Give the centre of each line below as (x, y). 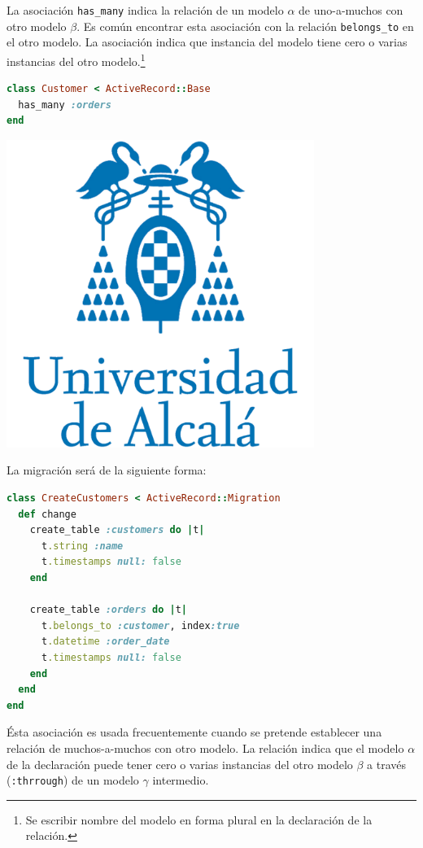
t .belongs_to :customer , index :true (140, 625)
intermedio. (181, 780)
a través (387, 764)
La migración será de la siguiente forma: (107, 470)
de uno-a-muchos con (351, 10)
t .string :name (82, 546)
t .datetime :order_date (105, 642)
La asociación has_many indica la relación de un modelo (145, 10)
